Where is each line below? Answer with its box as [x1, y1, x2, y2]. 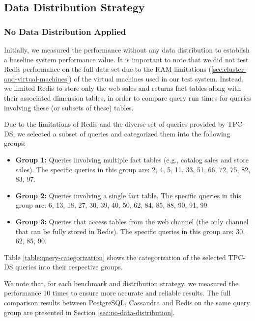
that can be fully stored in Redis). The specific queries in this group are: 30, [15, 226, 245, 236]
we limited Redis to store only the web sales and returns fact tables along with [4, 83, 241, 93]
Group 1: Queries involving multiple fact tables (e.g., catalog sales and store [15, 154, 249, 164]
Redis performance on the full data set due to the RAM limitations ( [4, 64, 211, 74]
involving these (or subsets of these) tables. [4, 102, 134, 112]
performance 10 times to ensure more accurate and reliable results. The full [4, 288, 231, 298]
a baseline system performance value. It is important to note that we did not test [4, 54, 249, 64]
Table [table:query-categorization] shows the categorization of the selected [4, 252, 226, 262]
